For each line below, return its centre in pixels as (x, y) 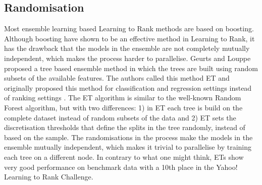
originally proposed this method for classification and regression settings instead (128, 87)
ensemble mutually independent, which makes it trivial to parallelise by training (128, 147)
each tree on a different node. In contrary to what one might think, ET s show (124, 157)
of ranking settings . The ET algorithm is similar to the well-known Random (123, 98)
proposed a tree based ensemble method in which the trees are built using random (131, 68)
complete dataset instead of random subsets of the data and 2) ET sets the (120, 117)
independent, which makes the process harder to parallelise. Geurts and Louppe (127, 58)
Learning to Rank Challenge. (49, 177)
